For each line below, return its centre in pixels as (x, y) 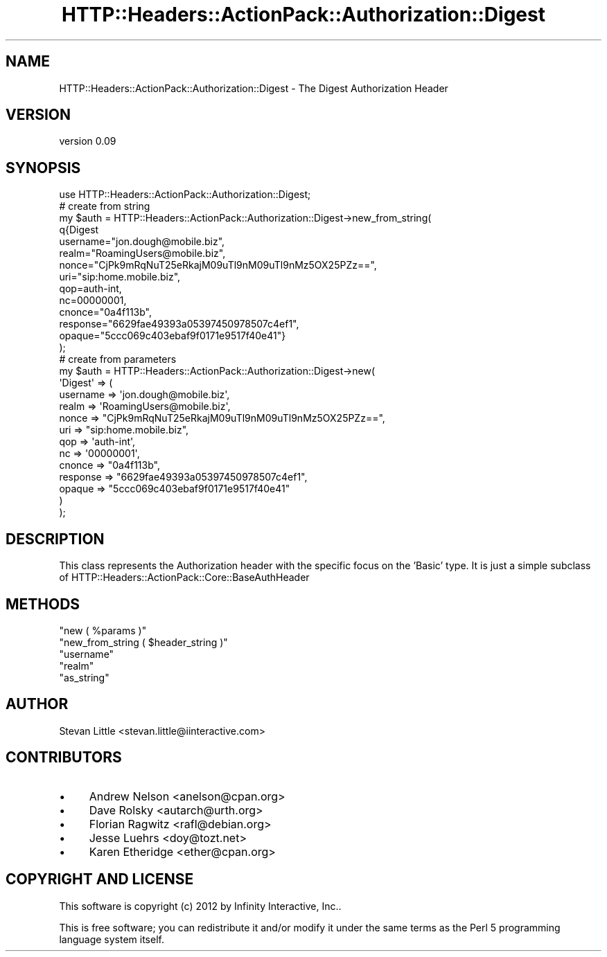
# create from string (105, 206)
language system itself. (112, 939)
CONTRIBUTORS (64, 758)
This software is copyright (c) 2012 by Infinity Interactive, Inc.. (200, 906)
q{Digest (79, 230)
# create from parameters (118, 359)
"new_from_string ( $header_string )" (143, 642)
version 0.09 (88, 141)
